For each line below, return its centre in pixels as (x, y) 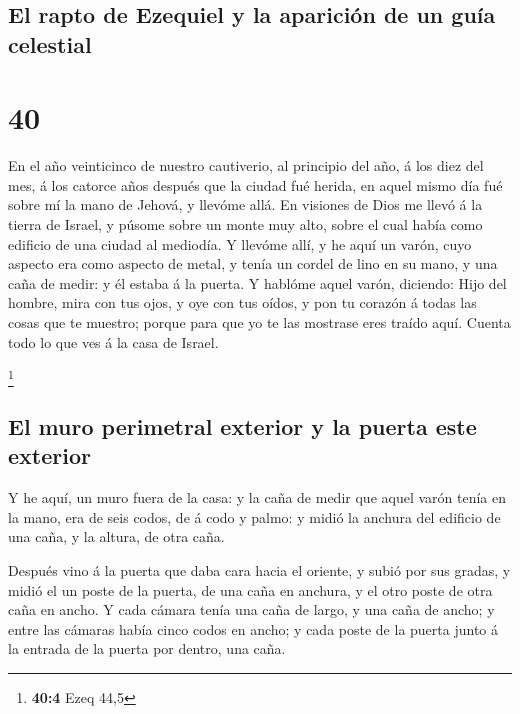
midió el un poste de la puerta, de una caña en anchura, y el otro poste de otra (250, 589)
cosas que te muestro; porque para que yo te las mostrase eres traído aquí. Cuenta (259, 322)
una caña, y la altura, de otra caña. (116, 536)
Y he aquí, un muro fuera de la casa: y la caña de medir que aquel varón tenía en (257, 497)
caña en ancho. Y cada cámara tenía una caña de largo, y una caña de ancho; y (251, 609)
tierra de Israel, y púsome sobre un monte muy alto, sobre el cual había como (245, 224)
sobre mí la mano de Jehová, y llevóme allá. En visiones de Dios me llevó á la (245, 204)
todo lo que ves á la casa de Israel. (113, 341)
